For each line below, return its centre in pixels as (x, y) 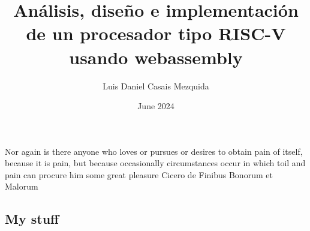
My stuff (32, 219)
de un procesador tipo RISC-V (156, 33)
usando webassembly (156, 57)
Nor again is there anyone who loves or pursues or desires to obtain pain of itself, (154, 151)
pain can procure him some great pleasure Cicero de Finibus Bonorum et (139, 174)
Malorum (22, 186)
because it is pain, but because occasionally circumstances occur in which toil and (155, 163)
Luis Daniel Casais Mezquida (156, 85)
